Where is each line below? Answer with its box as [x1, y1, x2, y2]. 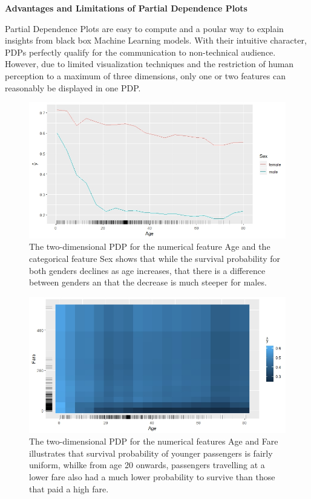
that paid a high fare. [29, 482, 109, 495]
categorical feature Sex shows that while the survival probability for [29, 252, 281, 265]
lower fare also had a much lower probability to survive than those [29, 470, 275, 483]
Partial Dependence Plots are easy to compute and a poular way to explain [5, 22, 284, 34]
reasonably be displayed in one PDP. [5, 81, 141, 94]
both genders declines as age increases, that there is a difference [29, 264, 266, 276]
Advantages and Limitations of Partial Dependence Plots [5, 2, 247, 14]
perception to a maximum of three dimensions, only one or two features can [5, 69, 286, 82]
